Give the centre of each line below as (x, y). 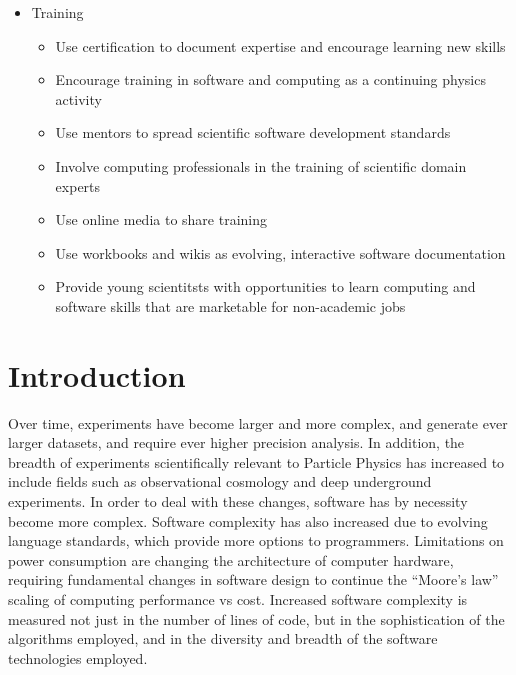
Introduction (97, 374)
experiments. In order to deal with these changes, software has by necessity (238, 501)
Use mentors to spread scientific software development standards (253, 132)
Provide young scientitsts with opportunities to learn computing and (265, 286)
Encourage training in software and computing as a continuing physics (270, 79)
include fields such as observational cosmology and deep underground (220, 481)
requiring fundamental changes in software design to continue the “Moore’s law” (253, 579)
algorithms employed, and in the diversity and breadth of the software (223, 638)
